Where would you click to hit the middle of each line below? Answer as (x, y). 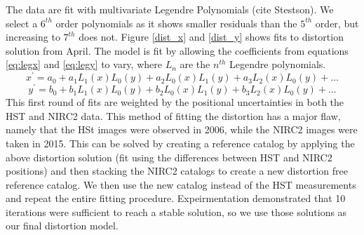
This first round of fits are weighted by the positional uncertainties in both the (175, 102)
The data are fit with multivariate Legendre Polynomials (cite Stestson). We (170, 9)
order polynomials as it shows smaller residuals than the (176, 23)
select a (22, 23)
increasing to (33, 37)
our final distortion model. (62, 226)
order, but (337, 23)
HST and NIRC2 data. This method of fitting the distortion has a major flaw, (173, 115)
